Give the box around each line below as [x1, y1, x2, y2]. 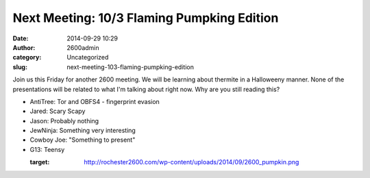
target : [29, 158, 50, 166]
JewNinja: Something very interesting [29, 127, 136, 135]
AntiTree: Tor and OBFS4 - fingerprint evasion [29, 97, 160, 105]
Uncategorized [66, 53, 109, 62]
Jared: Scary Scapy [29, 107, 86, 116]
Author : [12, 43, 36, 51]
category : [12, 53, 42, 62]
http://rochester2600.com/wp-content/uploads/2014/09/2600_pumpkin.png [84, 158, 299, 166]
